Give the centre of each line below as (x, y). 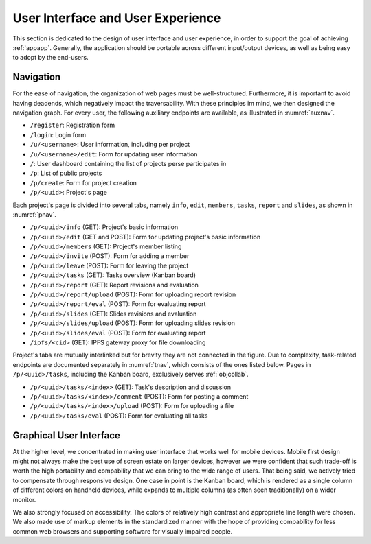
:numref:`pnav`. (34, 214)
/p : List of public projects (66, 173)
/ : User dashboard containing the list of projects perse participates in (128, 163)
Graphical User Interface (66, 435)
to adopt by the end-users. (50, 58)
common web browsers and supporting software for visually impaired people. (123, 531)
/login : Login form (58, 134)
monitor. (24, 499)
